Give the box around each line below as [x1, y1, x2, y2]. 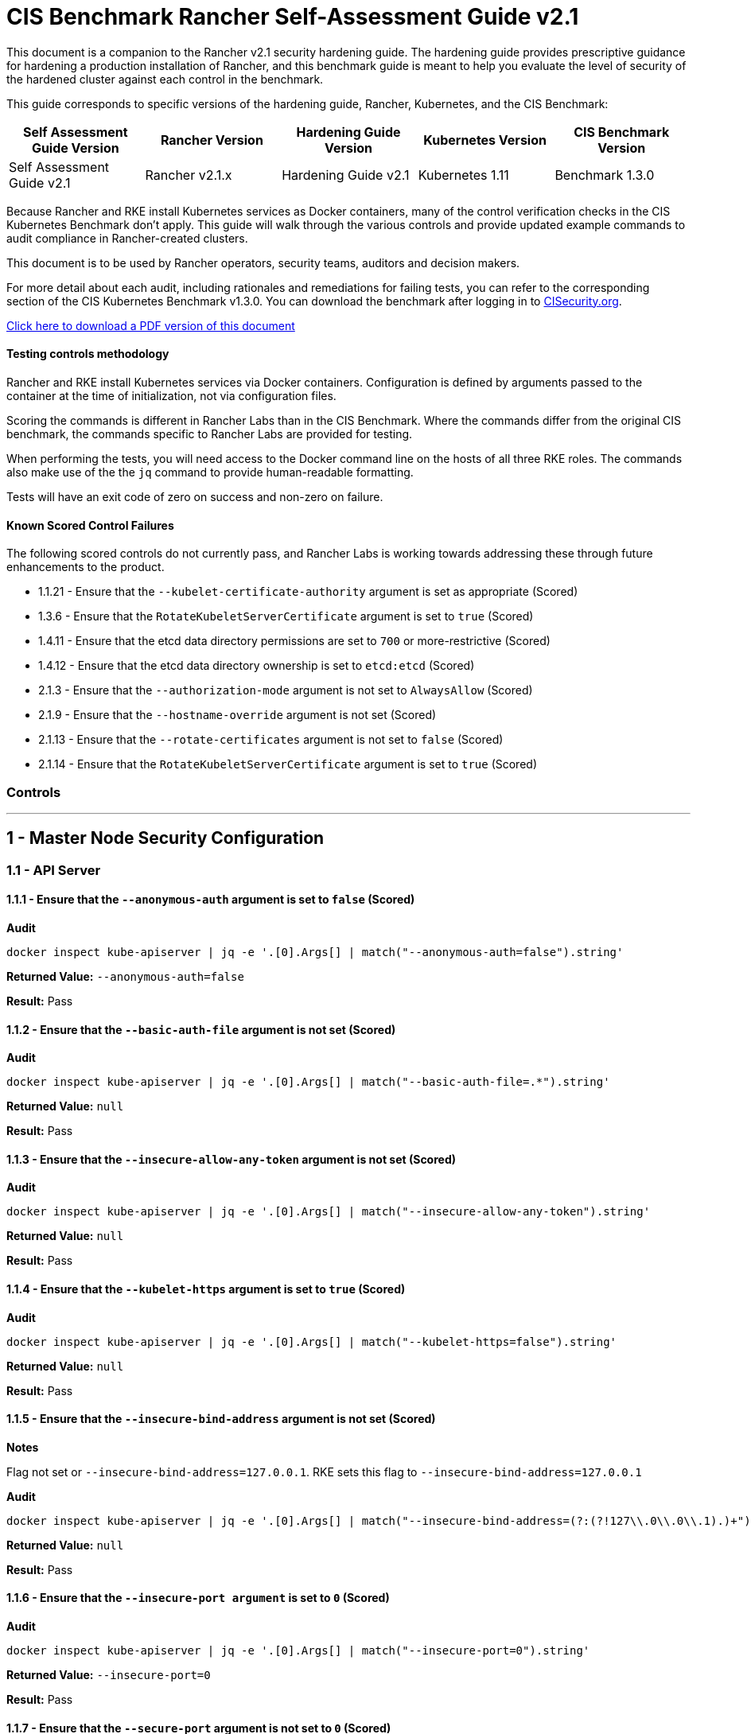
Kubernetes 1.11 [418, 166, 509, 183]
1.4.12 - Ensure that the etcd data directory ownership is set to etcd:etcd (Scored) [38, 659, 475, 673]
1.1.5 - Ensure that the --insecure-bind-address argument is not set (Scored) [6, 1412, 436, 1426]
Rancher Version [160, 131, 263, 148]
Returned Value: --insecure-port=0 [6, 1668, 211, 1682]
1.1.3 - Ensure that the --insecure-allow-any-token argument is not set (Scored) [6, 1152, 457, 1166]
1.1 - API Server [6, 861, 101, 878]
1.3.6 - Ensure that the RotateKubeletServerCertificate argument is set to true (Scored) [38, 609, 534, 624]
